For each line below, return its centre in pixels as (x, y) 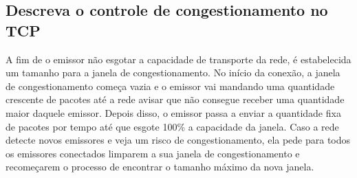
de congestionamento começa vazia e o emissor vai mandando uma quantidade (170, 86)
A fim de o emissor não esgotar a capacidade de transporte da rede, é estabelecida (178, 59)
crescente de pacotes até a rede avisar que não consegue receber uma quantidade (175, 99)
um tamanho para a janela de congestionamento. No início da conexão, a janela (173, 73)
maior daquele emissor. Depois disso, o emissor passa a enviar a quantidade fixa (173, 112)
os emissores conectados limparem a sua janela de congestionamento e (153, 153)
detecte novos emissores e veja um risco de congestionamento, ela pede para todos (178, 140)
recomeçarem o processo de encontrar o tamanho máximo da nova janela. (160, 167)
